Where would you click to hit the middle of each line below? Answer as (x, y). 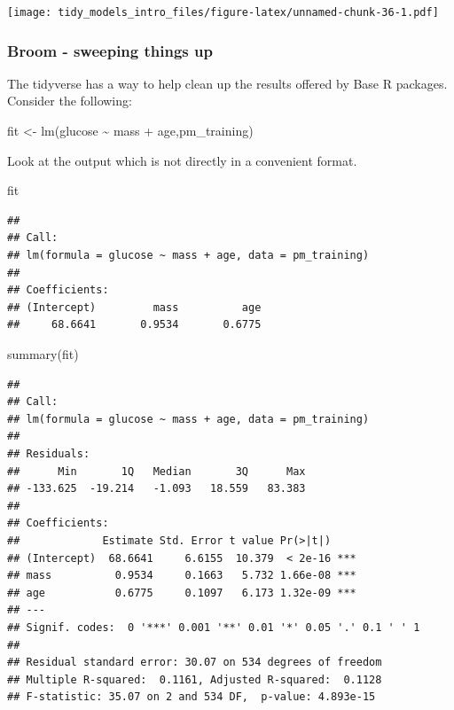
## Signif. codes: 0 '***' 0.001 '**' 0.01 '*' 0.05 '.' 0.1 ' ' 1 (214, 627)
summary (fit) (43, 354)
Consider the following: (70, 101)
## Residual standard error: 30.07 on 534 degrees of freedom (195, 663)
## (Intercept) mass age (134, 307)
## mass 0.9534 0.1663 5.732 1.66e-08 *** (182, 576)
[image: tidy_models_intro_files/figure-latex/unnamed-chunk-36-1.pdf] (223, 12)
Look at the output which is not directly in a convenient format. (182, 160)
